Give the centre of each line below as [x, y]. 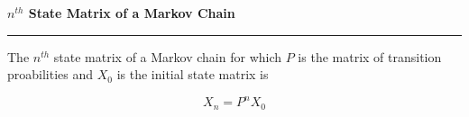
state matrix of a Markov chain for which [168, 56]
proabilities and [51, 74]
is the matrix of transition [370, 56]
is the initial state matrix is [193, 74]
